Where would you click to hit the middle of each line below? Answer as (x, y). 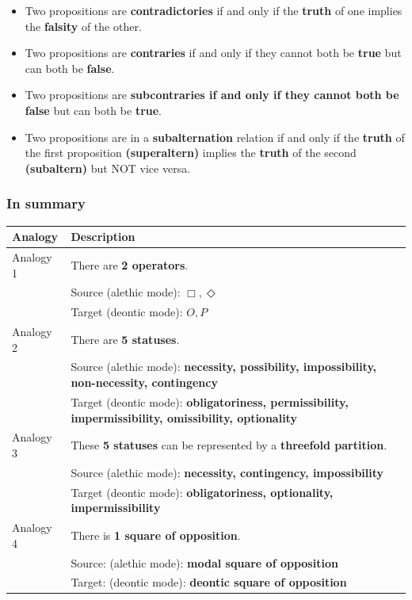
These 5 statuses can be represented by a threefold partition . (229, 445)
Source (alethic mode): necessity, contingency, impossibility (227, 472)
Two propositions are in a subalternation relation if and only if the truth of (215, 137)
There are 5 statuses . (125, 339)
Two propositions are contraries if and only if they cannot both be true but (213, 53)
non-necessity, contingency (144, 382)
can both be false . (70, 68)
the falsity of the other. (83, 26)
